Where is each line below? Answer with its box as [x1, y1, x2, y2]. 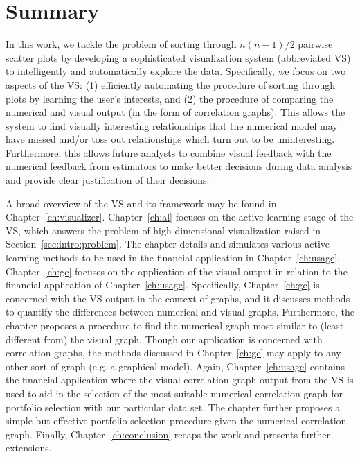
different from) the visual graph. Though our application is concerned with [6, 331, 323, 346]
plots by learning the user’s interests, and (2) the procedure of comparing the [6, 91, 334, 105]
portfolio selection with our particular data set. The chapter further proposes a [6, 399, 341, 414]
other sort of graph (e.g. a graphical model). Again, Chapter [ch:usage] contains [6, 359, 345, 373]
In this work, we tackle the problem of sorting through [6, 37, 237, 51]
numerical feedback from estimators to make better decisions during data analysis [6, 159, 352, 173]
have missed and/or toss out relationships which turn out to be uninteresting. [6, 132, 335, 146]
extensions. [6, 440, 52, 455]
